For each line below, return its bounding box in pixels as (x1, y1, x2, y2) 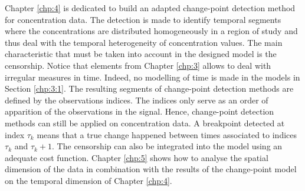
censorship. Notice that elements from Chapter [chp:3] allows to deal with (5, 59, 271, 71)
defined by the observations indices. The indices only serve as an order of (5, 93, 268, 106)
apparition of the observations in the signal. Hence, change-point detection (5, 105, 274, 118)
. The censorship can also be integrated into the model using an (52, 140, 283, 152)
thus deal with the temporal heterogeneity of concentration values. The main (5, 36, 283, 48)
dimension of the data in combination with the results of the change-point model (5, 163, 297, 175)
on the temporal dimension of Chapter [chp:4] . (5, 174, 172, 186)
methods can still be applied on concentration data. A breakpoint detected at (5, 116, 285, 129)
